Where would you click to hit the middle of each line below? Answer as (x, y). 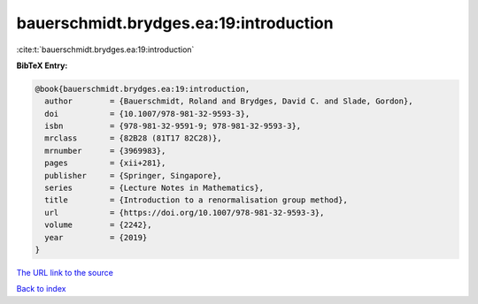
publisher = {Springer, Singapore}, (133, 175)
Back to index (41, 289)
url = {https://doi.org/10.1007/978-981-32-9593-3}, (185, 213)
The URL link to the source (65, 272)
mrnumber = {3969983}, (105, 151)
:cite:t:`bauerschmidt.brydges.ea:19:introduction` (105, 49)
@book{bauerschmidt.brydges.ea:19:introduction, (143, 89)
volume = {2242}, (98, 225)
